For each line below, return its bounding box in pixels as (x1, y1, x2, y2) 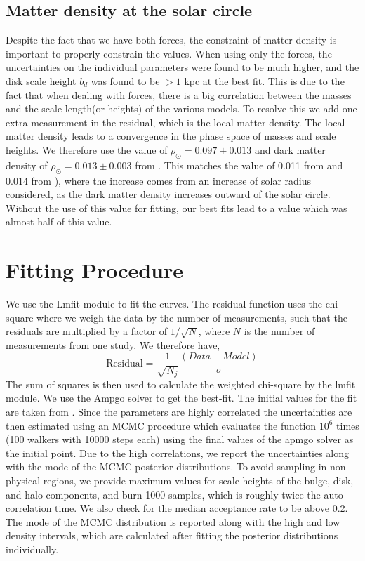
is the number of (244, 324, 315, 338)
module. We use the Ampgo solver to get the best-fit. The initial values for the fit (6, 390, 357, 405)
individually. (6, 542, 59, 556)
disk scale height (6, 73, 77, 88)
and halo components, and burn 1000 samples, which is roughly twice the (6, 487, 321, 501)
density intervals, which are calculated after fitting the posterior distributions (6, 528, 338, 543)
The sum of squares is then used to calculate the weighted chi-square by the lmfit (6, 376, 356, 391)
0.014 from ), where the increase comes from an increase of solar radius (6, 173, 311, 187)
